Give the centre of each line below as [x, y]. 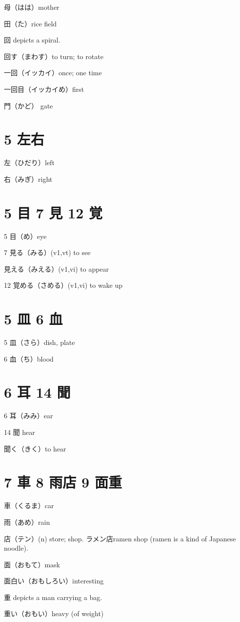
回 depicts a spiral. [32, 40]
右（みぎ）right [28, 179]
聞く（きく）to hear [35, 448]
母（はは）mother [32, 7]
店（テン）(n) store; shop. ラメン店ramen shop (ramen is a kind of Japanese [120, 538]
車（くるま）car [29, 505]
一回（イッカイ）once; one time [53, 73]
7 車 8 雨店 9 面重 [63, 482]
